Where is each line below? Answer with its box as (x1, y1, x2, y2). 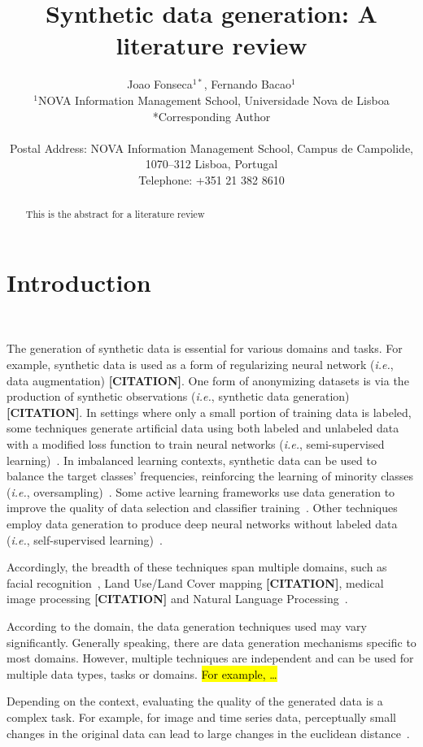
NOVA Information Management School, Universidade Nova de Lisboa (37, 91, 390, 108)
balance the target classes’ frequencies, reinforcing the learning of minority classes (7, 467, 414, 484)
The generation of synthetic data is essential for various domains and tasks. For (7, 340, 403, 357)
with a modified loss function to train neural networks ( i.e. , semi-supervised (7, 436, 385, 453)
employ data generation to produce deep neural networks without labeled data (7, 515, 398, 532)
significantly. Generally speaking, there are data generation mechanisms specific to (7, 633, 416, 650)
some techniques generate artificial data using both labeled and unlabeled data (7, 419, 399, 436)
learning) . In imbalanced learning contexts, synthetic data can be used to (7, 451, 377, 468)
